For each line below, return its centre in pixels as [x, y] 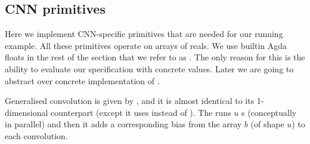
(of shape [267, 124]
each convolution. [36, 135]
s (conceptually [269, 112]
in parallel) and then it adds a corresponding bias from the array [123, 124]
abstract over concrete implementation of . [82, 80]
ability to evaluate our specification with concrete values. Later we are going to [149, 68]
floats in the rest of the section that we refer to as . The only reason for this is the [155, 57]
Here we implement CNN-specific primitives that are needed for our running [144, 34]
